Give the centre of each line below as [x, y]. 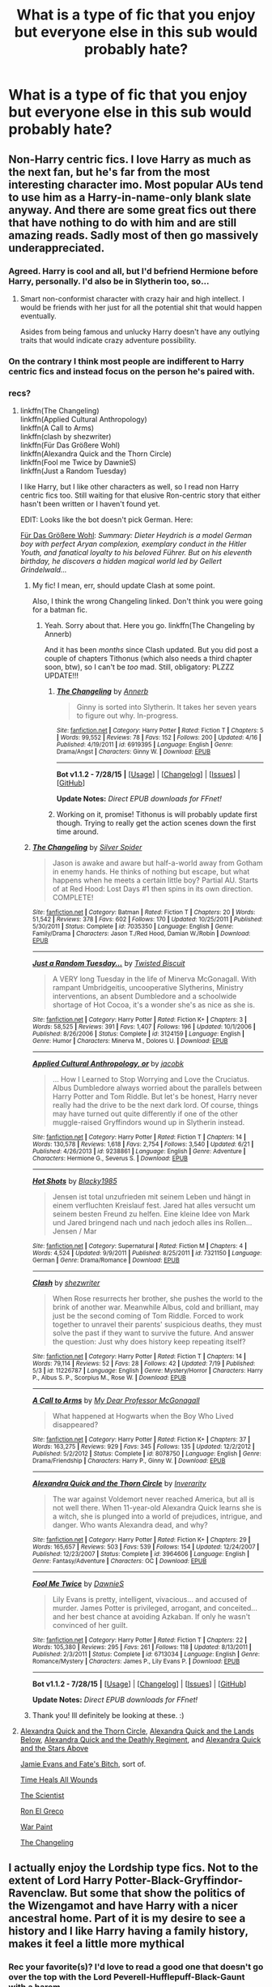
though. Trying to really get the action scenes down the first [156, 823]
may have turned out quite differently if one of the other [145, 1114]
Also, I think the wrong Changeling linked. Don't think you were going [147, 601]
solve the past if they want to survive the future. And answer [153, 1333]
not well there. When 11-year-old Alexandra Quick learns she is [157, 1508]
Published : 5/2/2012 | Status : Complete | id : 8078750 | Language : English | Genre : [147, 1454]
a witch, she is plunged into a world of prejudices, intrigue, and [157, 1516]
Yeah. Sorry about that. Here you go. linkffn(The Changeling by [149, 626]
